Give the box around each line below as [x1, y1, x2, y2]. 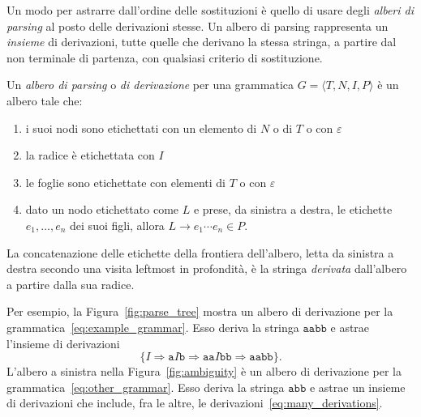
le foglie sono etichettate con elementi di [25, 173, 226, 190]
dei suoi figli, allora [70, 216, 165, 233]
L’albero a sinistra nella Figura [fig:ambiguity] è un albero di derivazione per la [6, 363, 402, 380]
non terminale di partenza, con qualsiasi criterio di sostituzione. [6, 49, 323, 66]
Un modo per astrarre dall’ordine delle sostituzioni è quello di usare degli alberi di [6, 2, 415, 18]
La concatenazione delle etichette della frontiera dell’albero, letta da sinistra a [6, 244, 394, 261]
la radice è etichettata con [25, 147, 155, 164]
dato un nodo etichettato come [25, 201, 179, 218]
